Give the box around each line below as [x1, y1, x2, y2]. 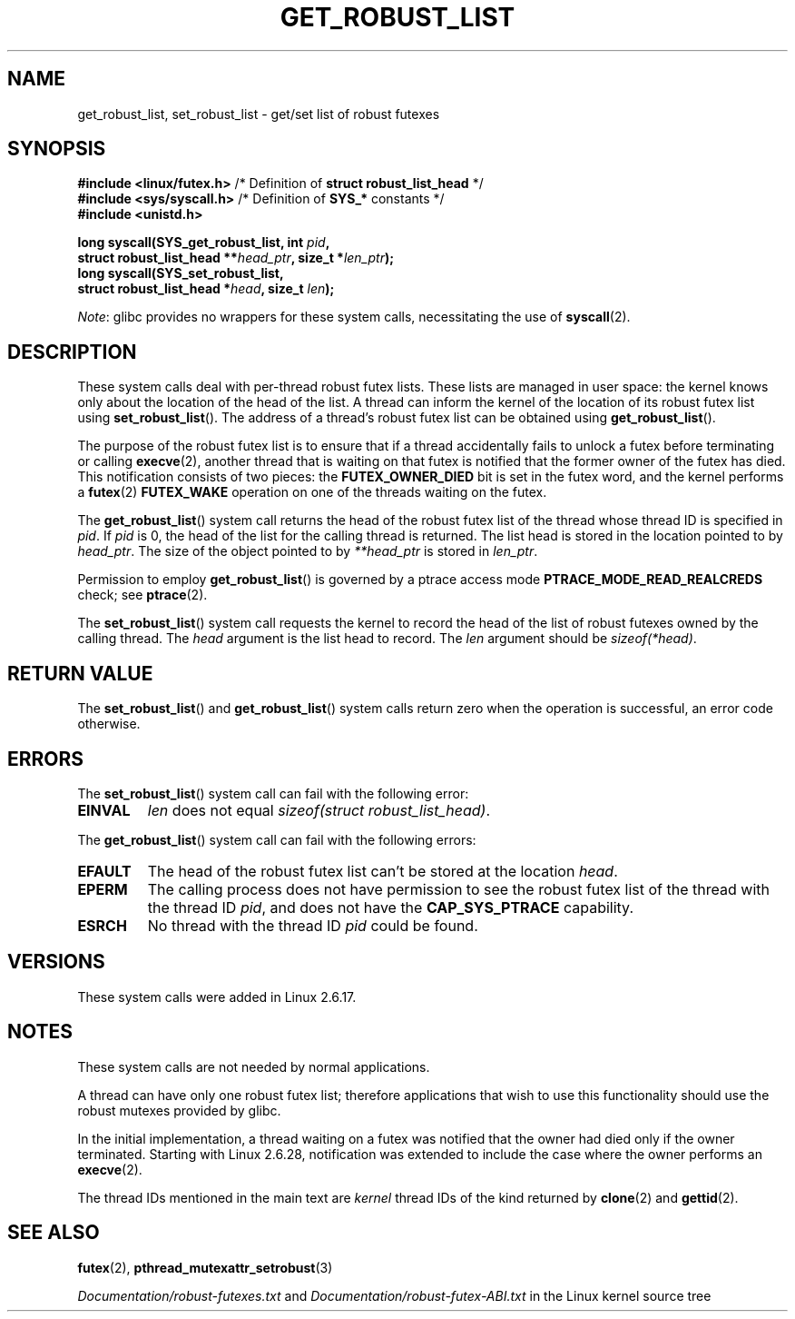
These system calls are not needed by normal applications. [77, 1058, 430, 1075]
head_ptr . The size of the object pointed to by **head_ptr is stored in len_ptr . [77, 543, 538, 560]
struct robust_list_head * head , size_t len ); [77, 281, 335, 297]
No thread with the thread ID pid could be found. [147, 916, 478, 935]
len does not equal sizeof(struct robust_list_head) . [147, 800, 491, 819]
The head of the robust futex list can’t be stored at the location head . [147, 861, 618, 880]
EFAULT [77, 861, 132, 880]
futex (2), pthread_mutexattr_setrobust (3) [77, 1259, 333, 1275]
